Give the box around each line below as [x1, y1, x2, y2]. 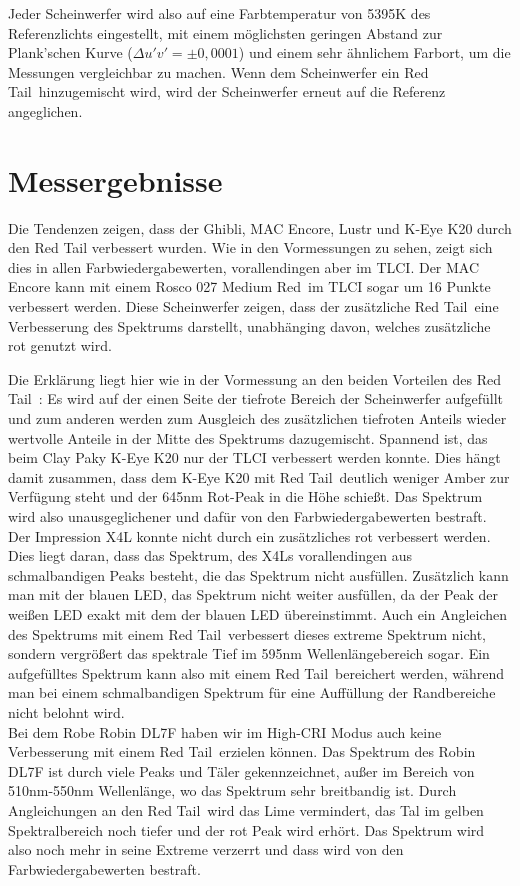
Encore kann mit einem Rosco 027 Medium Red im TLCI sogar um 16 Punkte [8, 276, 491, 297]
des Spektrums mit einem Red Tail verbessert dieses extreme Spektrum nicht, [8, 623, 486, 644]
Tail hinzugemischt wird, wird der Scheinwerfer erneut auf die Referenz [8, 81, 446, 102]
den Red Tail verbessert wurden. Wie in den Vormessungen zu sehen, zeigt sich [8, 237, 493, 258]
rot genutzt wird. [8, 335, 112, 356]
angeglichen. [8, 100, 83, 121]
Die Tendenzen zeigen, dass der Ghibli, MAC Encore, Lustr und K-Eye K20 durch [8, 217, 512, 238]
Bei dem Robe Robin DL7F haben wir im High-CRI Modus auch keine [8, 721, 442, 742]
